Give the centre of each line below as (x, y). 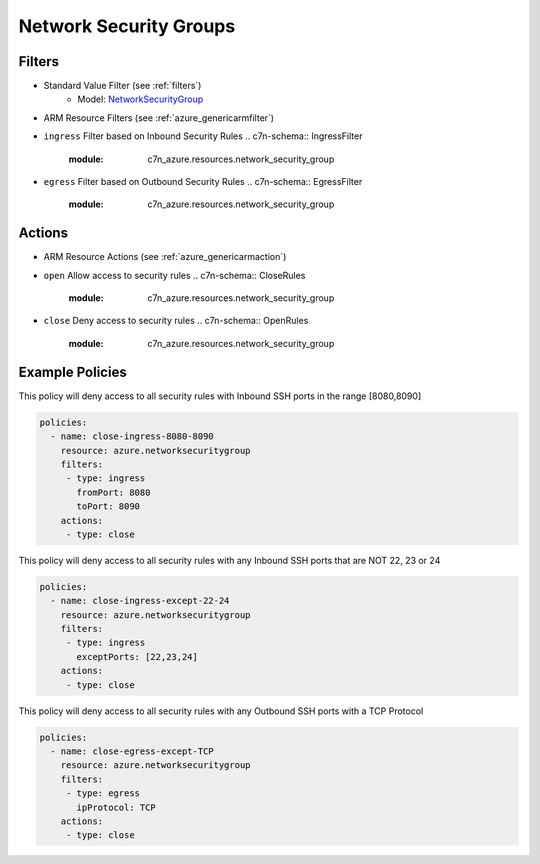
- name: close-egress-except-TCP (132, 751)
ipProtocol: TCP (116, 807)
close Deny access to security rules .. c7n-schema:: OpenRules (176, 321)
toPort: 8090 (108, 506)
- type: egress (102, 793)
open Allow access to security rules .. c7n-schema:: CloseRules (174, 275)
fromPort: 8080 (113, 492)
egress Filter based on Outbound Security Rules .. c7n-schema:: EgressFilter (203, 182)
